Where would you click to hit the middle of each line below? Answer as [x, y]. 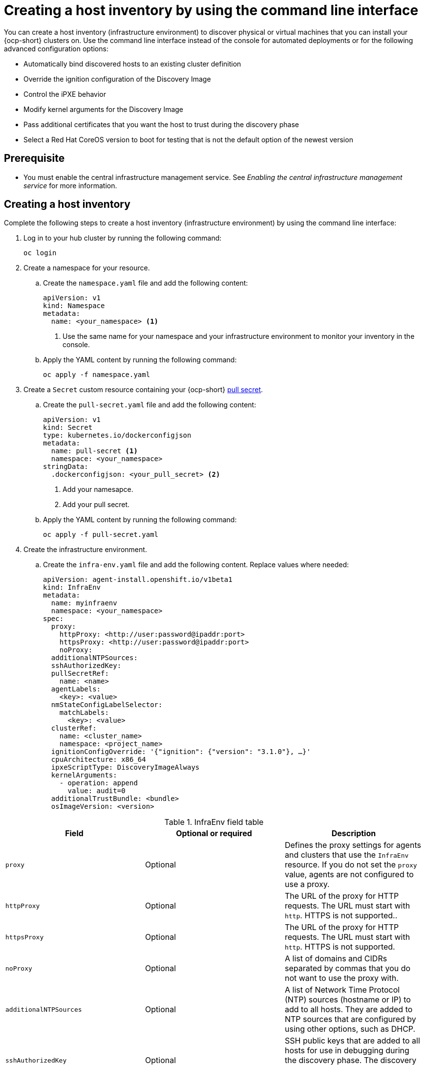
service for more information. [70, 185]
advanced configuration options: [56, 48]
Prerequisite [34, 158]
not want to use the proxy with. [341, 978]
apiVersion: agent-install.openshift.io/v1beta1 [138, 580]
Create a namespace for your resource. [87, 268]
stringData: [66, 467]
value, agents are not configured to [349, 875]
